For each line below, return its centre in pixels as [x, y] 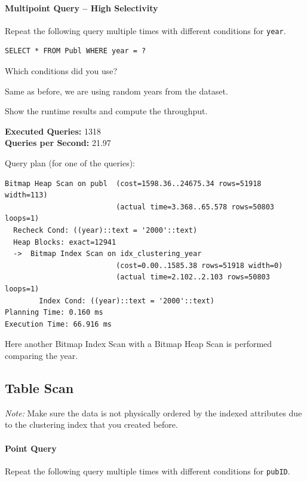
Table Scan [39, 387]
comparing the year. [42, 355]
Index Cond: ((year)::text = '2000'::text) [127, 301]
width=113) [26, 195]
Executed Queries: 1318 [53, 131]
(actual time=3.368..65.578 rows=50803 [195, 207]
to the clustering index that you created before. [91, 424]
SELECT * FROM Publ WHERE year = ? [76, 51]
